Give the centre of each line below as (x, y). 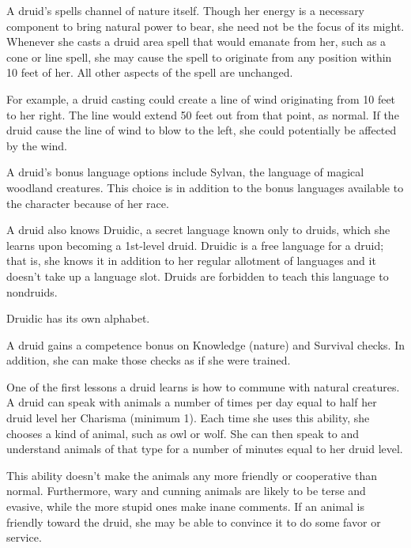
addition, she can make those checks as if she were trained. (149, 360)
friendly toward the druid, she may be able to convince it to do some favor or (194, 522)
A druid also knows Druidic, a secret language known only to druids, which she (198, 230)
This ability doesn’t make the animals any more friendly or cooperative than (192, 475)
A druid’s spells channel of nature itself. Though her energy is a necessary (186, 10)
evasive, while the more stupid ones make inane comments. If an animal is (186, 506)
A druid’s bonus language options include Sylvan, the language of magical (185, 172)
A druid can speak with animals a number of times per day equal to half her (192, 402)
